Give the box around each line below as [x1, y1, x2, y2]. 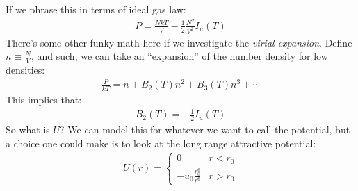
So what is [6, 122, 50, 136]
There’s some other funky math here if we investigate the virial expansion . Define [6, 35, 352, 49]
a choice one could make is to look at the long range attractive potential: [6, 135, 316, 150]
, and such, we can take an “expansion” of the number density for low [31, 49, 328, 63]
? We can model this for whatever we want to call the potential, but [60, 122, 350, 136]
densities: [6, 63, 45, 76]
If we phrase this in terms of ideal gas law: [6, 2, 186, 16]
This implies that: [6, 92, 82, 106]
